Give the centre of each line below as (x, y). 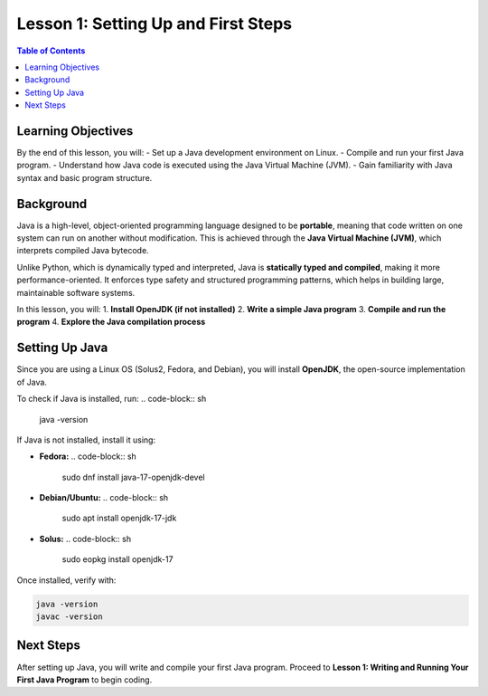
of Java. (32, 382)
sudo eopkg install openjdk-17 (117, 559)
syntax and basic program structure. (84, 177)
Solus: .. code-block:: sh (85, 539)
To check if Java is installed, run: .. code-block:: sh (112, 399)
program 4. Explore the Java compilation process (111, 322)
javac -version (69, 617)
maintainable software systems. (76, 292)
